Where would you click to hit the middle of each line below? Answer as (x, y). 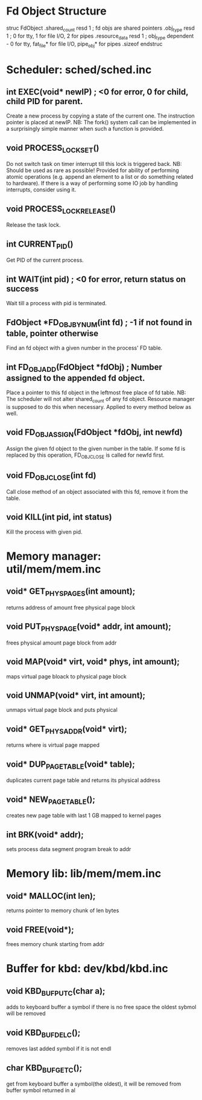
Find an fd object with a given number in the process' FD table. (84, 348)
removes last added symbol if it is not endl (59, 1049)
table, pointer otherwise (52, 333)
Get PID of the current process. (45, 260)
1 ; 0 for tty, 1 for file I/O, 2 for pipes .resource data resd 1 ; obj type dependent (100, 36)
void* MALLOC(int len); (51, 896)
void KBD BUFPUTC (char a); (56, 992)
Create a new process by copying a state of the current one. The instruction (100, 116)
